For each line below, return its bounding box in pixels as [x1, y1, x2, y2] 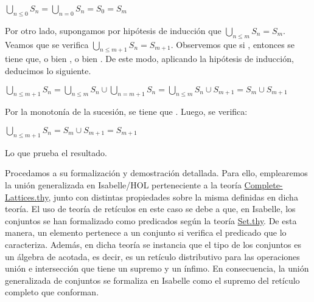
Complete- [244, 178, 283, 191]
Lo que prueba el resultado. [5, 146, 107, 159]
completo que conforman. [5, 286, 99, 298]
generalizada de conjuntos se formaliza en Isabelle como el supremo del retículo [5, 273, 300, 286]
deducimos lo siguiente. [5, 64, 91, 77]
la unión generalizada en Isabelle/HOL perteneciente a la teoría [5, 178, 242, 191]
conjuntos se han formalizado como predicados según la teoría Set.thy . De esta [5, 214, 297, 227]
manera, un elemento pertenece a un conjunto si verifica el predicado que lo [5, 226, 287, 239]
